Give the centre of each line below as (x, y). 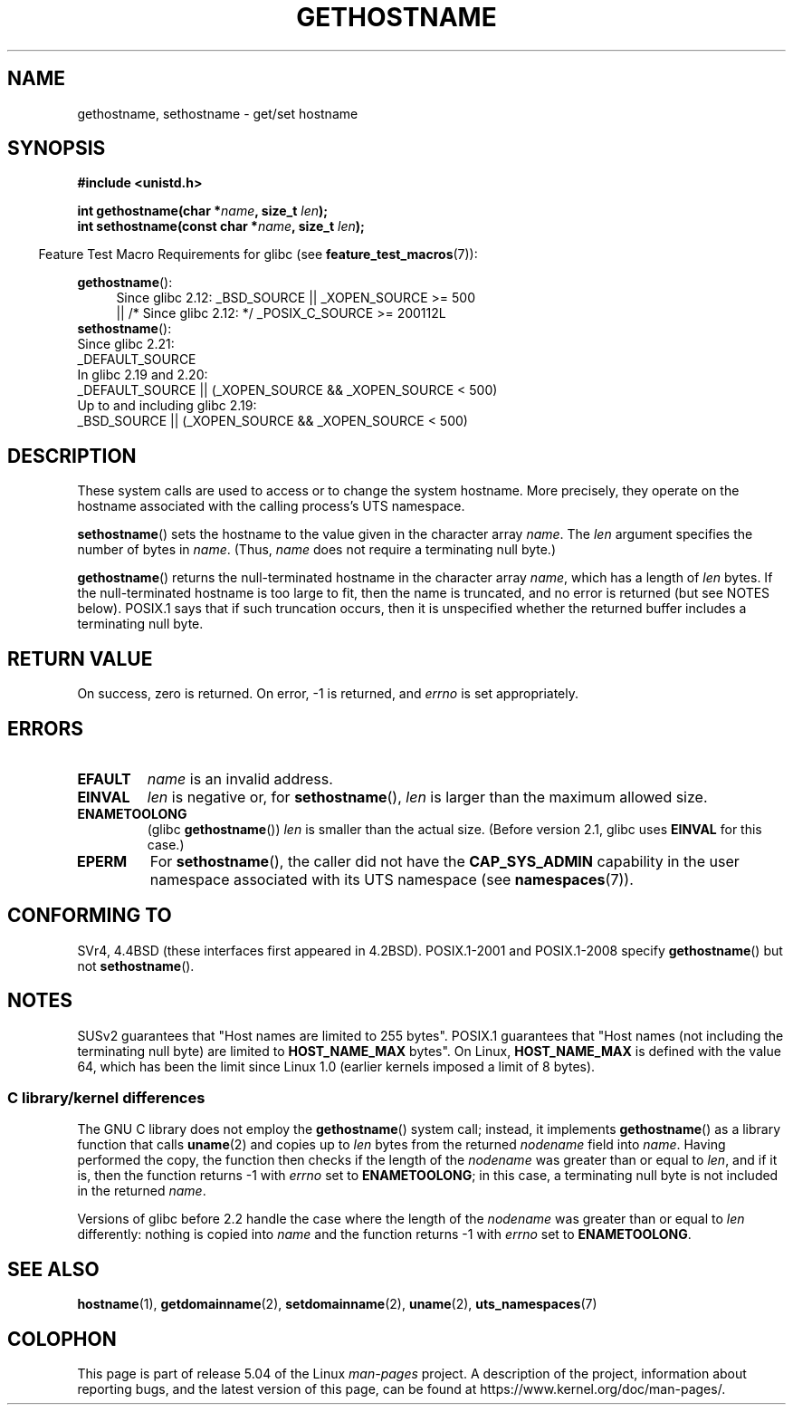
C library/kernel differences (106, 1098)
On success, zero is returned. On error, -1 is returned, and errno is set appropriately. (328, 694)
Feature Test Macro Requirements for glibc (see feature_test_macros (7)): (258, 255)
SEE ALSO (53, 1269)
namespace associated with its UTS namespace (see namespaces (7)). (392, 879)
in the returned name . (142, 1191)
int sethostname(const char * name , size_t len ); (221, 226)
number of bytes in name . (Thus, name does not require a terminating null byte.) (317, 550)
